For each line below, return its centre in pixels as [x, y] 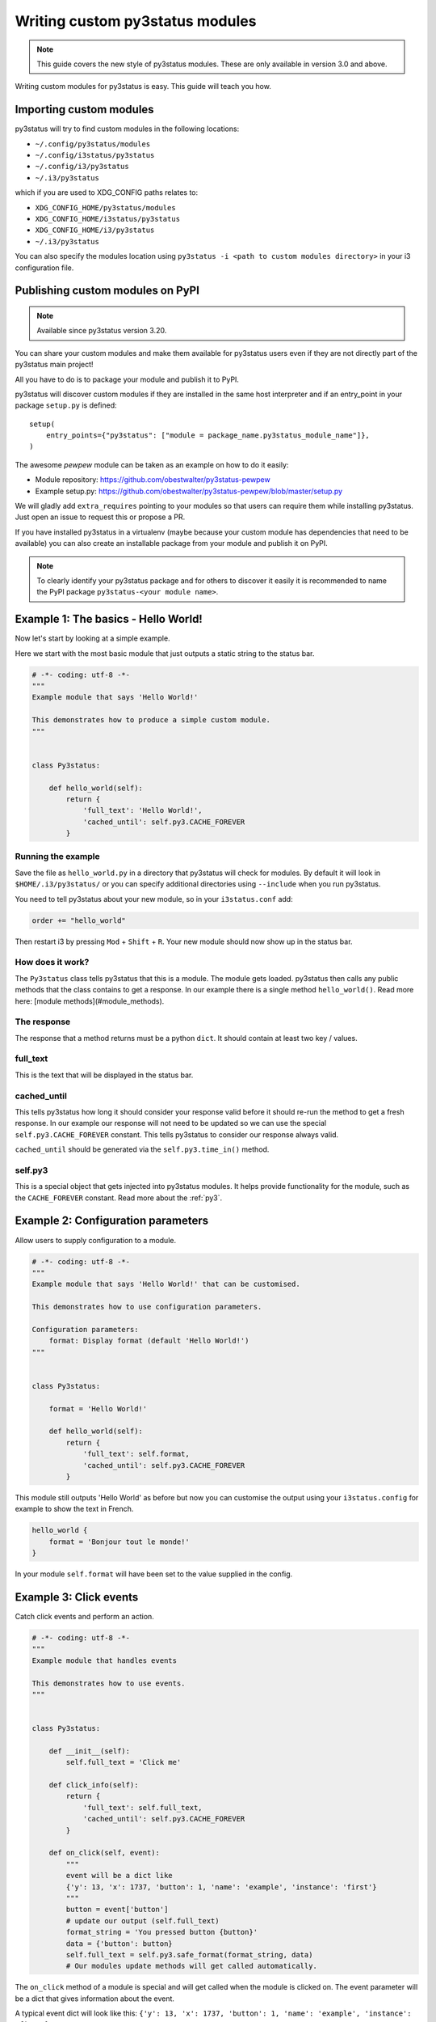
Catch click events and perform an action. [85, 1616]
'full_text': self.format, [136, 1454]
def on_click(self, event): [105, 1853]
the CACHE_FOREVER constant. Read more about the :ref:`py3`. [119, 1198]
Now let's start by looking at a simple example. [92, 638]
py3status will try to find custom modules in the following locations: [127, 129]
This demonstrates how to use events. [109, 1683]
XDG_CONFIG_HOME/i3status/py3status [108, 219]
